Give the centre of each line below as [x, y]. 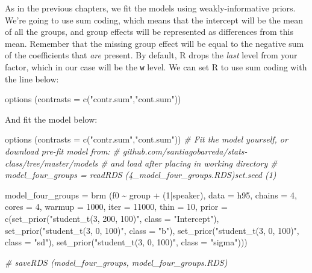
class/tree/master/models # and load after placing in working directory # [141, 163]
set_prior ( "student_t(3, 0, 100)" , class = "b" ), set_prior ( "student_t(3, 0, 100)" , [152, 230]
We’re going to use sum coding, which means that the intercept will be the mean [154, 20]
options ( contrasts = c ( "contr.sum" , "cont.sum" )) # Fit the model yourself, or [146, 139]
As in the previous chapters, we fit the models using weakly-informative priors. [150, 8]
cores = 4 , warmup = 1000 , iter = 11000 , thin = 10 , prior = [116, 207]
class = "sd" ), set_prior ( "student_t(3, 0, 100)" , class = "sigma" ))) [126, 242]
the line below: [32, 78]
